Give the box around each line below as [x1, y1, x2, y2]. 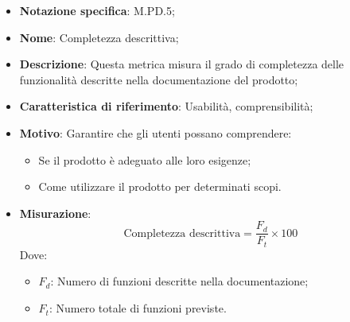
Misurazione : [19, 204, 91, 221]
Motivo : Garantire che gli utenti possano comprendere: [19, 124, 292, 141]
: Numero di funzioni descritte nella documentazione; [50, 273, 309, 289]
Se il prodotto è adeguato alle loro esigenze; [38, 151, 251, 168]
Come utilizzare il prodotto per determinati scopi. [38, 178, 282, 195]
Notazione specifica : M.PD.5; [19, 2, 175, 18]
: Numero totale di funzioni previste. [49, 300, 227, 316]
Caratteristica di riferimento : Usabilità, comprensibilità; [19, 98, 313, 114]
